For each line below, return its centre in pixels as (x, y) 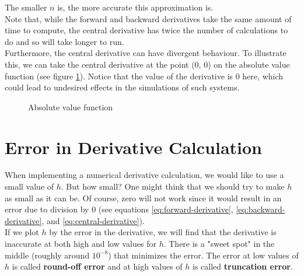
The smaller (26, 7)
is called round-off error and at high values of (97, 266)
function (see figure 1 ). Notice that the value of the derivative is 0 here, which (144, 76)
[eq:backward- (261, 209)
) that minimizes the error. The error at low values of (203, 255)
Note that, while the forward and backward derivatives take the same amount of (148, 18)
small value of (29, 186)
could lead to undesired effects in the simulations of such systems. (122, 87)
